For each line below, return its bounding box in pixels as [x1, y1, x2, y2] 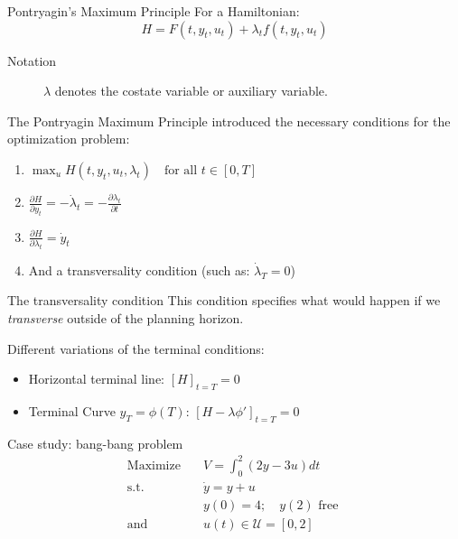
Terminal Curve [28, 401, 116, 420]
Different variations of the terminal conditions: [7, 339, 265, 358]
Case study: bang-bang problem [7, 433, 183, 452]
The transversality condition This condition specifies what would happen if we [7, 291, 441, 310]
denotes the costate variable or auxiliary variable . [54, 81, 328, 100]
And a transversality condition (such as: [28, 260, 250, 279]
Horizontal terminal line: [28, 369, 165, 388]
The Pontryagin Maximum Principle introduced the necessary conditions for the [7, 111, 451, 130]
